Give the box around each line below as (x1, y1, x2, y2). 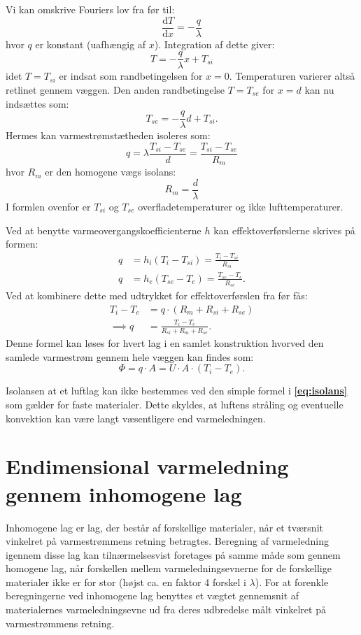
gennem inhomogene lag (6, 479, 242, 508)
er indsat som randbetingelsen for (59, 69, 203, 83)
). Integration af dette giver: (154, 36, 275, 51)
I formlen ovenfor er (6, 199, 91, 213)
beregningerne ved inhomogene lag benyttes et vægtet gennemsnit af (6, 588, 299, 603)
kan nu (304, 82, 334, 97)
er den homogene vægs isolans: (45, 164, 176, 179)
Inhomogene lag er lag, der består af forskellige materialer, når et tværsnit (6, 520, 323, 534)
